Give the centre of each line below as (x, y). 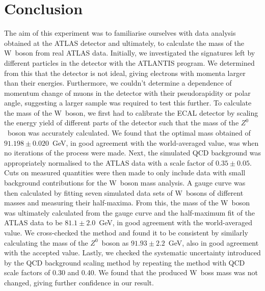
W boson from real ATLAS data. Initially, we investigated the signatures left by (130, 53)
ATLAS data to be (33, 222)
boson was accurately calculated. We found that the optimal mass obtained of (129, 133)
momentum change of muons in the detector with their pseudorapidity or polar (127, 92)
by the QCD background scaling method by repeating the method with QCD (125, 262)
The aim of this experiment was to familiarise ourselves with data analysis (120, 33)
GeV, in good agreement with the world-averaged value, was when (155, 142)
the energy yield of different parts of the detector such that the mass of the (122, 123)
